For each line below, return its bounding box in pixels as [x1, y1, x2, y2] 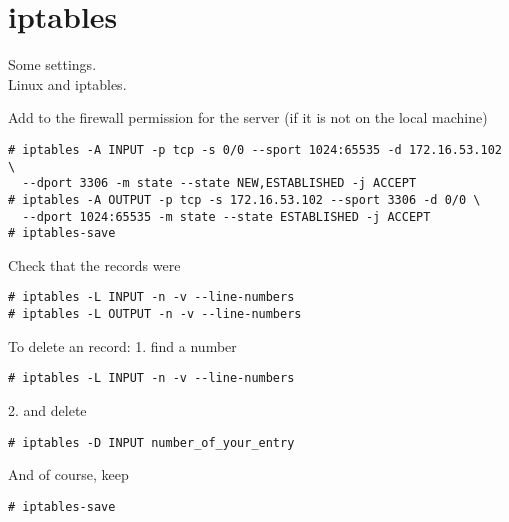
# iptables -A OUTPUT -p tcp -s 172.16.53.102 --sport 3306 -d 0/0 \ [8, 192, 481, 207]
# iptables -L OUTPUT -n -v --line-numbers [8, 307, 302, 322]
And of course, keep [8, 464, 129, 485]
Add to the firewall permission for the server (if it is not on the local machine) [8, 107, 488, 128]
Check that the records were [8, 254, 181, 275]
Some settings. [8, 54, 97, 75]
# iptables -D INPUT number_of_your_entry [8, 435, 295, 450]
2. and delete [8, 400, 87, 420]
